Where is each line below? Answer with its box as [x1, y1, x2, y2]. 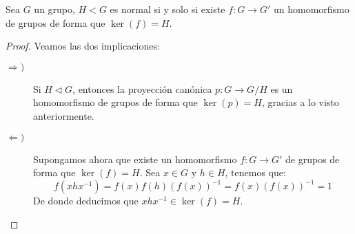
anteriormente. [33, 108, 94, 123]
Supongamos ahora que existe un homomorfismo [33, 151, 237, 166]
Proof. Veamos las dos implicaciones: [6, 39, 160, 53]
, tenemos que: [225, 165, 286, 180]
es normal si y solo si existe [110, 2, 225, 16]
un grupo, [34, 2, 75, 16]
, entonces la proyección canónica [72, 81, 212, 96]
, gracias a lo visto [262, 95, 339, 109]
